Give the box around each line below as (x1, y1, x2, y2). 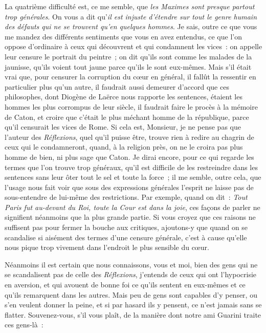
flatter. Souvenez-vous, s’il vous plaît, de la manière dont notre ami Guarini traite (5, 309, 261, 320)
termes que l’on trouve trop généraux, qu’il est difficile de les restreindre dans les (5, 161, 258, 172)
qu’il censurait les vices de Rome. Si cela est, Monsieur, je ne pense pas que (5, 121, 241, 132)
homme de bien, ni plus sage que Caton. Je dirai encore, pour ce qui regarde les (5, 151, 254, 162)
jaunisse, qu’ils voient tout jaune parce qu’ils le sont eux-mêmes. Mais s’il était (5, 61, 252, 72)
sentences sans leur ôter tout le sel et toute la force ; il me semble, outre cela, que (5, 172, 261, 182)
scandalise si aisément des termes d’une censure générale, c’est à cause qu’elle (5, 232, 247, 242)
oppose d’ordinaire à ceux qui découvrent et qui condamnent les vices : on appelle (5, 41, 262, 52)
